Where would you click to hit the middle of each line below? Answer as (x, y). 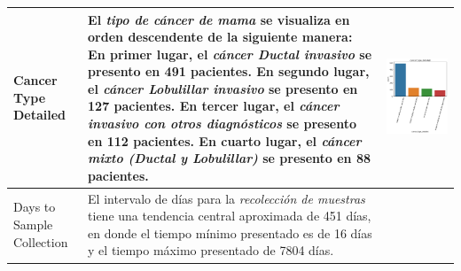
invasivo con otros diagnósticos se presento (222, 124)
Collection (41, 241)
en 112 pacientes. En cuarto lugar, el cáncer (225, 140)
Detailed (40, 115)
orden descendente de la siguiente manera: (220, 37)
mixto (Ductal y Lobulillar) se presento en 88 (229, 158)
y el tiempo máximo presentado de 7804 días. (211, 250)
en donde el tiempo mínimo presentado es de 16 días (230, 232)
